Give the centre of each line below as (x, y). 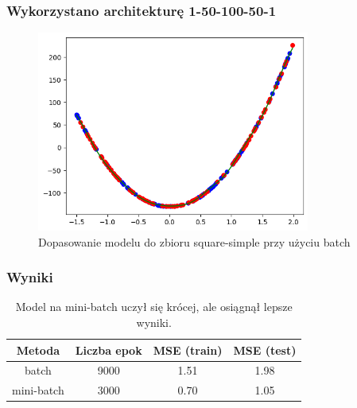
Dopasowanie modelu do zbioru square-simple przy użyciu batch (194, 241)
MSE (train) (188, 350)
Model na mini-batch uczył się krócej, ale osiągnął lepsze (154, 307)
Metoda (38, 350)
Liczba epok (109, 350)
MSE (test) (265, 350)
